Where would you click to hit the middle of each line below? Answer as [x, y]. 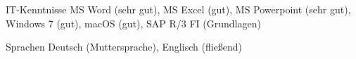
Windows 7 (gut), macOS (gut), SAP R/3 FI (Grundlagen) [133, 23]
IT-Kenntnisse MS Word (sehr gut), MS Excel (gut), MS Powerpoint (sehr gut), [178, 9]
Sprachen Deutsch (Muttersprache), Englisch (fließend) [124, 47]
